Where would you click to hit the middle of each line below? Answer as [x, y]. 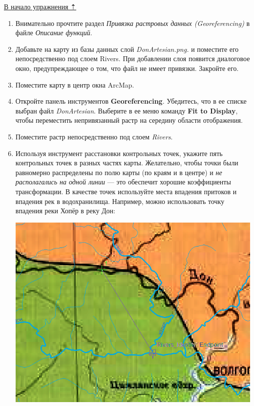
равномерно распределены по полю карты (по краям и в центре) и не [119, 172]
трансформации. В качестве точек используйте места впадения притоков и [126, 191]
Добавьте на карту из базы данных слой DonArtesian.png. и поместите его [127, 49]
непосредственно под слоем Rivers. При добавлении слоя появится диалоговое [133, 58]
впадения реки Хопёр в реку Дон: [65, 211]
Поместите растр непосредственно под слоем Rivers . [94, 136]
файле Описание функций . [54, 33]
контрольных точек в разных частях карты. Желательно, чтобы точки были [127, 163]
